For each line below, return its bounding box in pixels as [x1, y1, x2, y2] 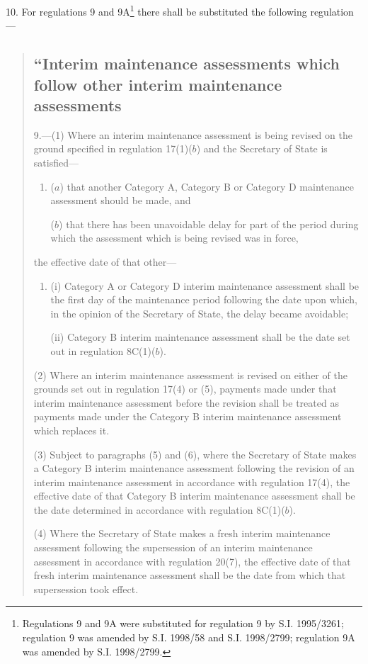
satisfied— [33, 155, 79, 170]
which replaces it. [33, 422, 110, 437]
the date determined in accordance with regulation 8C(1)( [33, 502, 285, 517]
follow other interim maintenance [33, 73, 282, 95]
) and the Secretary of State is [196, 141, 328, 156]
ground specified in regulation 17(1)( [33, 141, 192, 156]
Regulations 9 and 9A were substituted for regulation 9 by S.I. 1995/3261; [22, 616, 344, 631]
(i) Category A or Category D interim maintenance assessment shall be [50, 278, 360, 293]
